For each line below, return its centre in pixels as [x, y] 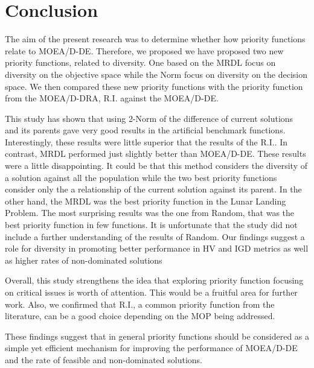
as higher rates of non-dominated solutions [84, 260]
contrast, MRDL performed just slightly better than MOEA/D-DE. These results [155, 154]
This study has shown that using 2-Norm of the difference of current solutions [149, 118]
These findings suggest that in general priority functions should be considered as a [157, 336]
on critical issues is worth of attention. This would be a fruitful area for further [151, 292]
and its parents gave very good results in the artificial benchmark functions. [145, 130]
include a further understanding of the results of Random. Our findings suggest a [155, 236]
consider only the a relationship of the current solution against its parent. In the [153, 189]
